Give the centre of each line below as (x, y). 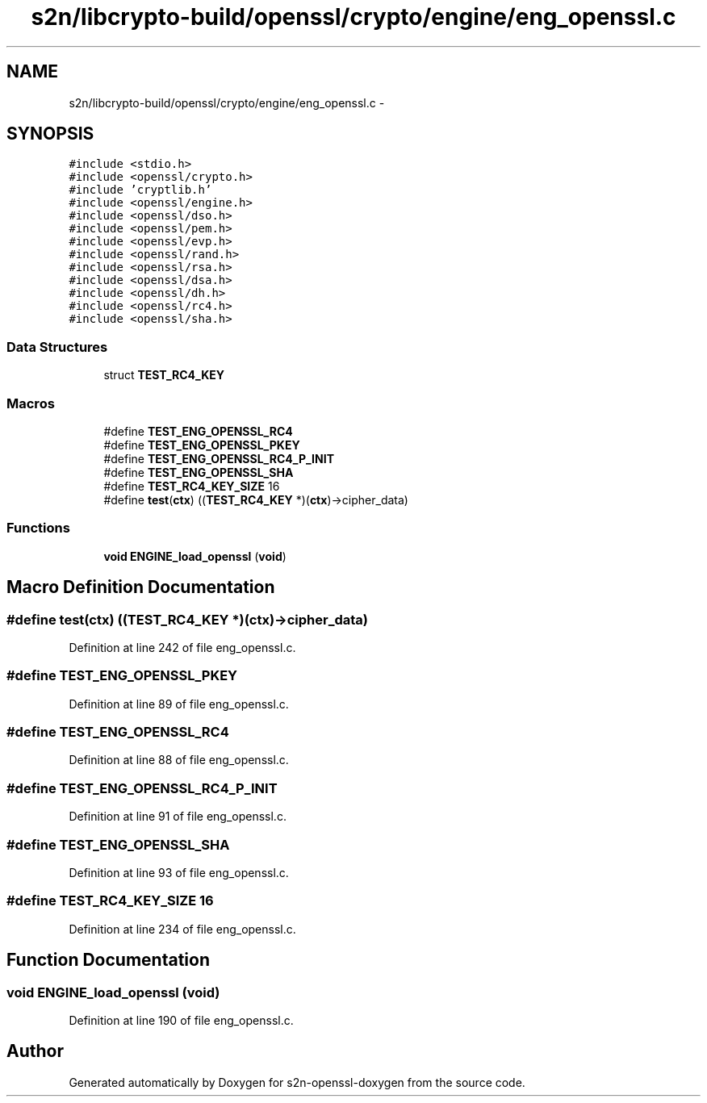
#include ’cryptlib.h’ (140, 190)
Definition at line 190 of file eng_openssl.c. (181, 1020)
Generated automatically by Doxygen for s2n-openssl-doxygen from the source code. (297, 1082)
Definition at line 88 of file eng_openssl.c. (179, 760)
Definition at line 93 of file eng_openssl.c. (179, 872)
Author (35, 1051)
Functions (38, 528)
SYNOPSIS (50, 134)
